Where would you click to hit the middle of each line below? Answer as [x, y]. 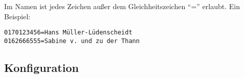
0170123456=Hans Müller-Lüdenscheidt [68, 33]
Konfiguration [41, 67]
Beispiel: [17, 16]
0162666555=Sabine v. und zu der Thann [72, 41]
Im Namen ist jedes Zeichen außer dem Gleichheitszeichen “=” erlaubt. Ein [122, 6]
